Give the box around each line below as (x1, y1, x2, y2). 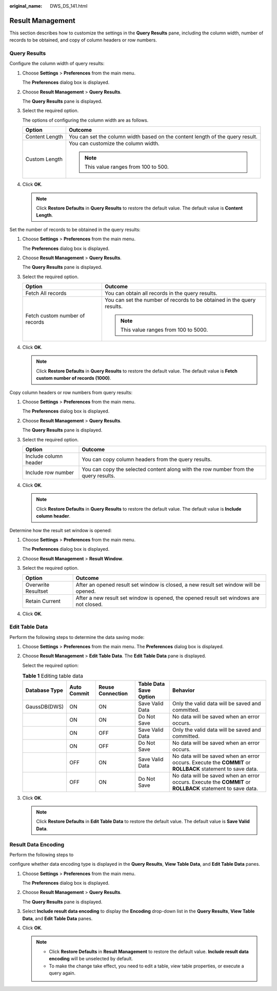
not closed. (75, 600, 103, 608)
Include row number (25, 469, 74, 476)
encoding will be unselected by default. (49, 956, 133, 962)
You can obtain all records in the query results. (105, 290, 217, 297)
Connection (98, 690, 128, 697)
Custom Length (25, 156, 63, 163)
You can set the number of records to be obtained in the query (105, 297, 256, 304)
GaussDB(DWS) (25, 703, 64, 710)
